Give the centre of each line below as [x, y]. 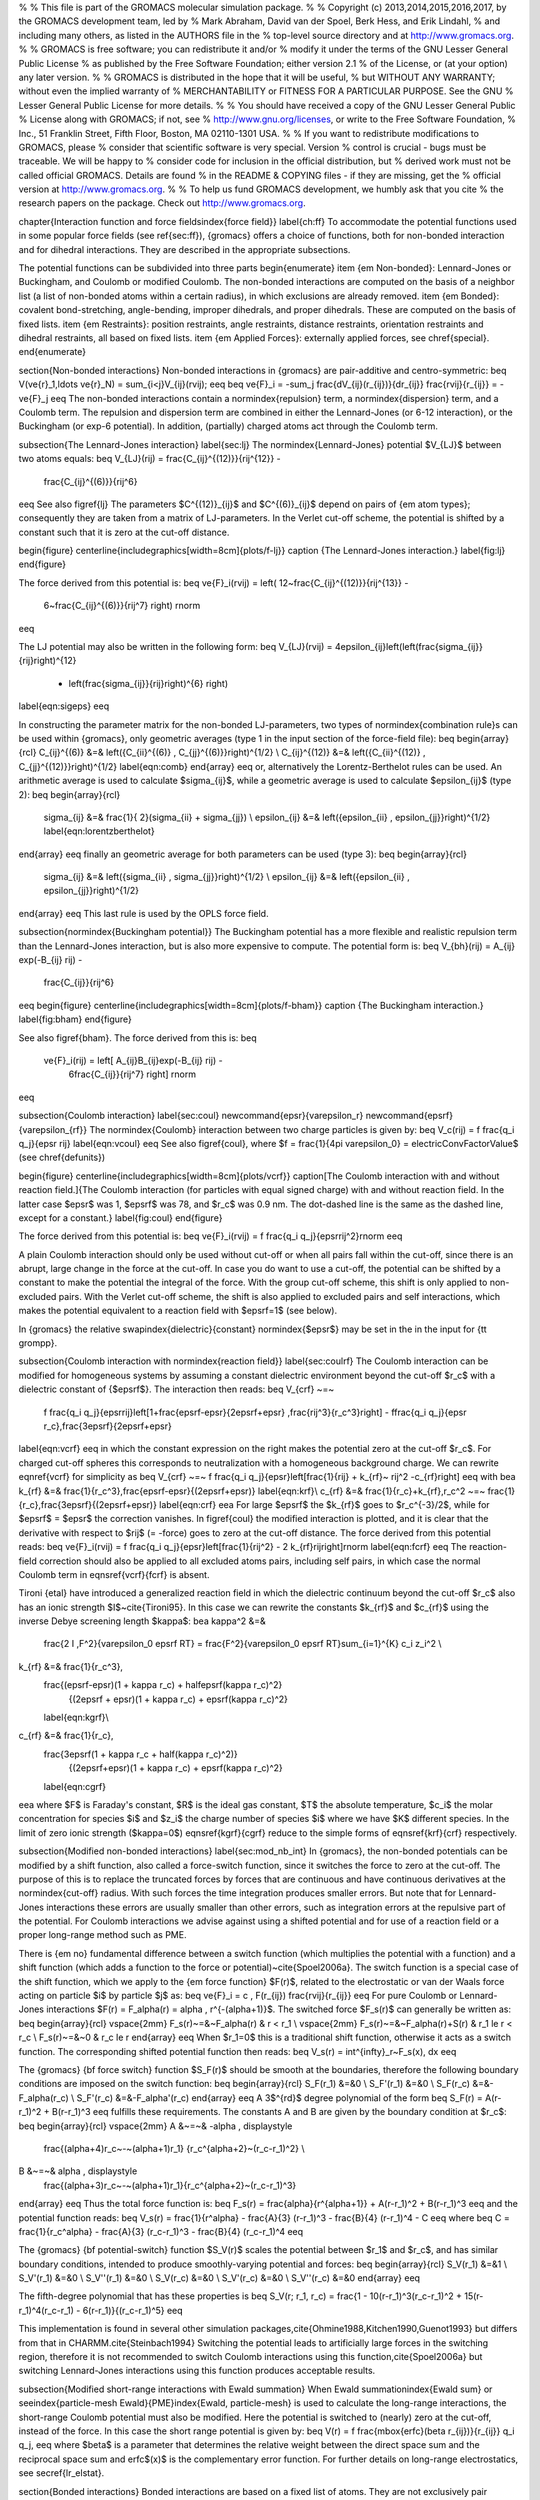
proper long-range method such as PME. [102, 1935]
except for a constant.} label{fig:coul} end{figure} [120, 1217]
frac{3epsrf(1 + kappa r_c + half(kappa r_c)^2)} [141, 1754]
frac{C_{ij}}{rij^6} [79, 982]
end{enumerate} [52, 352]
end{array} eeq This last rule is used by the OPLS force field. [143, 913]
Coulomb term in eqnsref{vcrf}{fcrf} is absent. [114, 1574]
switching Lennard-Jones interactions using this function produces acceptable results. [197, 2371]
